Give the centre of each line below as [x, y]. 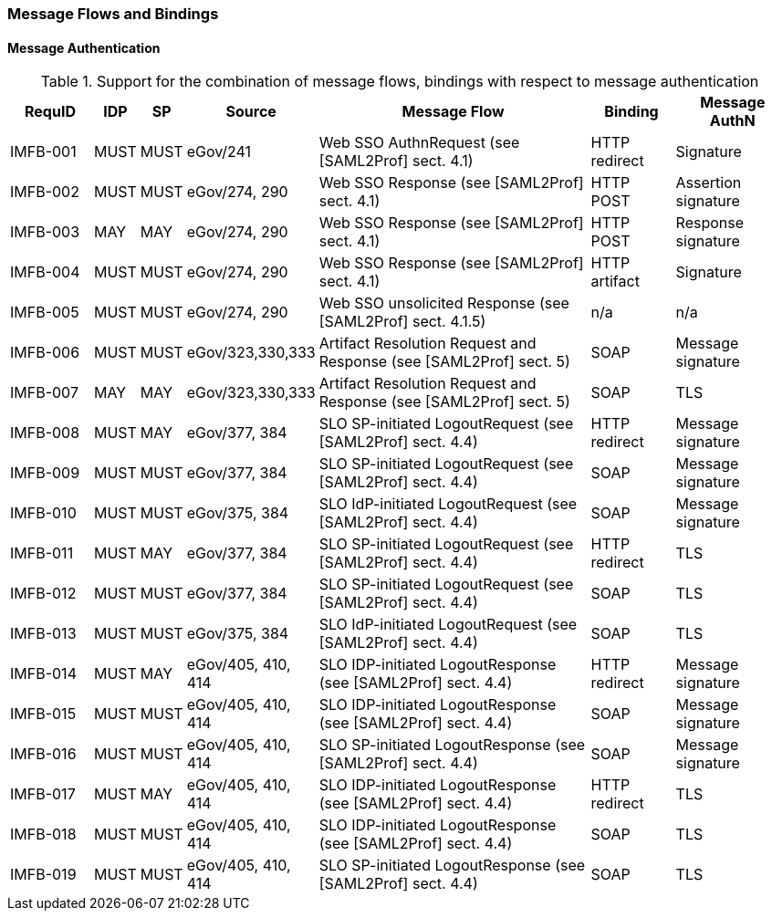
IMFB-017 [43, 794]
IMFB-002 [45, 192]
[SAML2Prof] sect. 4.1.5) [402, 322]
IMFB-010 [43, 513]
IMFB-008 [45, 433]
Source [251, 112]
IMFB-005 [45, 313]
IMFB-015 [43, 714]
